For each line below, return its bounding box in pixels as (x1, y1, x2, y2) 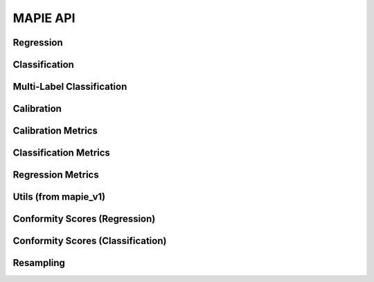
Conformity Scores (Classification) (12, 235, 167, 247)
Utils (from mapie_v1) (12, 191, 106, 203)
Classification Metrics (12, 147, 111, 159)
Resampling (12, 257, 66, 269)
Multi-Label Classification (12, 81, 127, 93)
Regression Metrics (12, 169, 100, 181)
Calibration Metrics (12, 125, 98, 137)
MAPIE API (12, 10, 75, 26)
